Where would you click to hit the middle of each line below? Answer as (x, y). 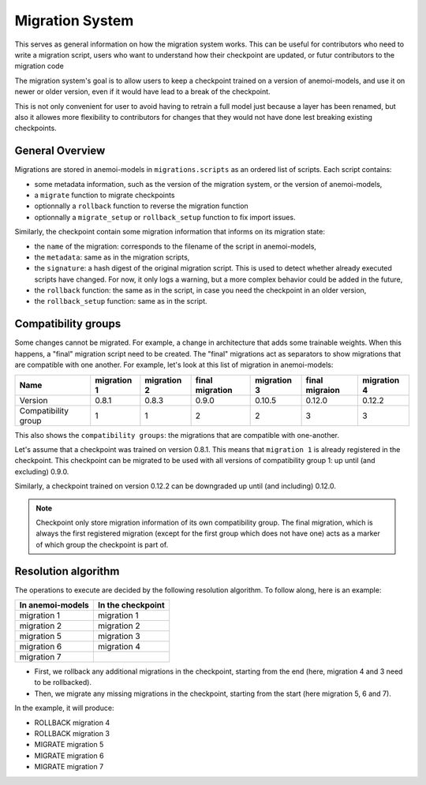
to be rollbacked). (63, 682)
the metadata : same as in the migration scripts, (112, 257)
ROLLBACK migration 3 (72, 733)
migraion (323, 390)
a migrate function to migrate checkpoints (105, 195)
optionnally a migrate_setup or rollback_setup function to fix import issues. (165, 217)
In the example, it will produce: (64, 708)
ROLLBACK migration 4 (72, 723)
